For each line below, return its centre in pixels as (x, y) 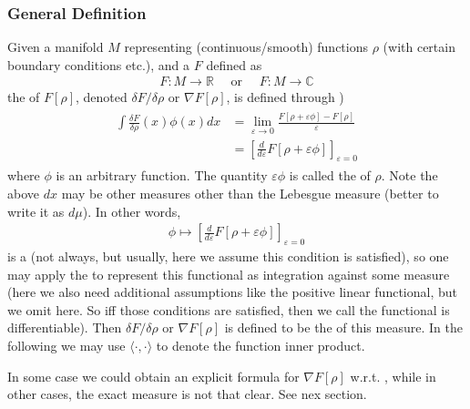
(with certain (419, 47)
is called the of (330, 175)
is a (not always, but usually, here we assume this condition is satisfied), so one (228, 256)
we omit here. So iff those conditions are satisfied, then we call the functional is (229, 309)
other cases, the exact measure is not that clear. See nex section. (187, 394)
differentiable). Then (65, 327)
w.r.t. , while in (393, 376)
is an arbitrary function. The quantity (162, 175)
